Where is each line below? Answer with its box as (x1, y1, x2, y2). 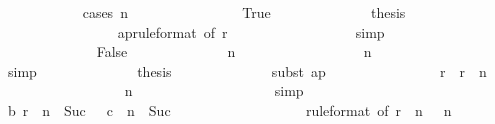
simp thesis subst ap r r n (7, 60, 487, 81)
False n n (96, 41, 372, 62)
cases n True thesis (82, 2, 406, 22)
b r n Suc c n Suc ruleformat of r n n (7, 99, 452, 120)
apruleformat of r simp (117, 21, 385, 42)
